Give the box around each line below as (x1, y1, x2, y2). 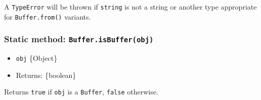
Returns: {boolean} (16, 69, 76, 80)
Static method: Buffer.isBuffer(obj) (4, 33, 154, 45)
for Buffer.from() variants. (4, 11, 91, 22)
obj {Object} (16, 53, 58, 63)
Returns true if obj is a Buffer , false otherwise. (4, 86, 158, 97)
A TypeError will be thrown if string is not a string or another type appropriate (4, 2, 257, 12)
